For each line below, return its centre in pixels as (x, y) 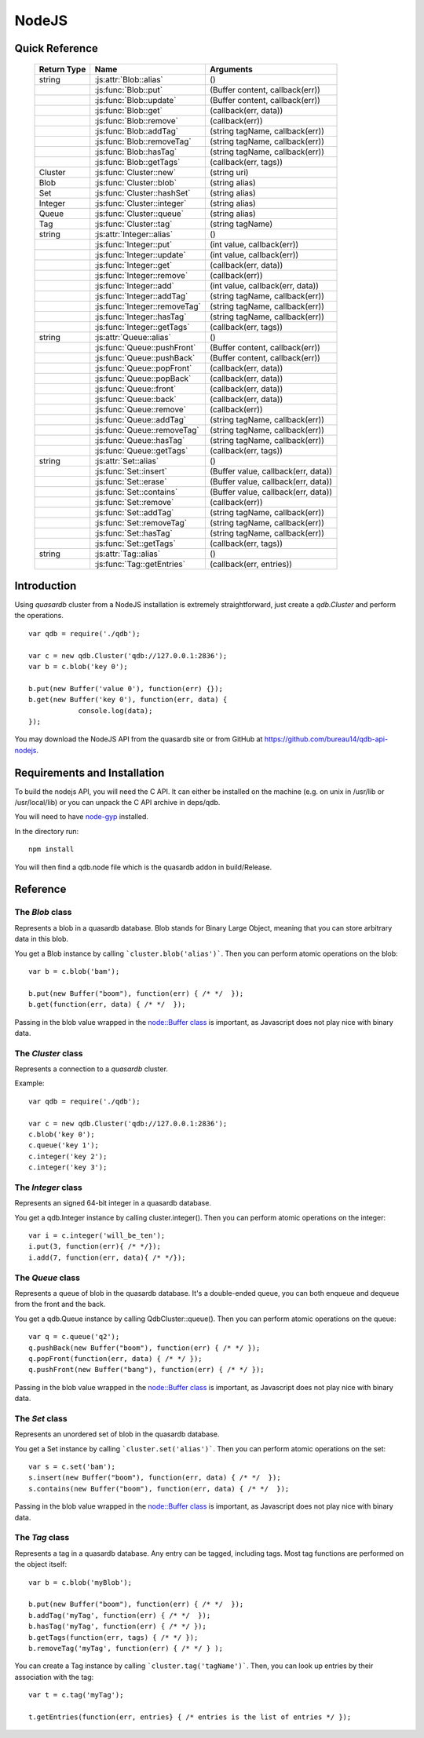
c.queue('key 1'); (64, 1145)
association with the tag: (54, 1677)
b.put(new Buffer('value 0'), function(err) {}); (126, 688)
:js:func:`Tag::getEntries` (140, 564)
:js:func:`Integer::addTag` (141, 296)
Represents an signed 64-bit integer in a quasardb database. (113, 1203)
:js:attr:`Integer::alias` (133, 234)
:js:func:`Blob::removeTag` (143, 141)
